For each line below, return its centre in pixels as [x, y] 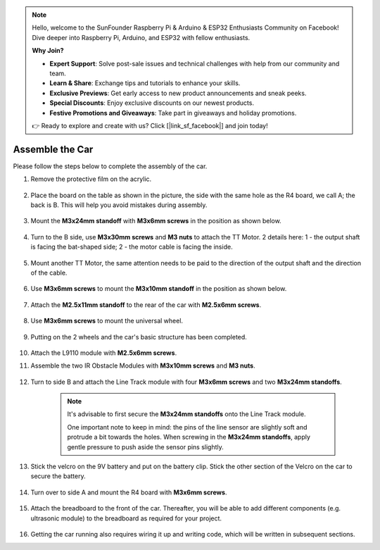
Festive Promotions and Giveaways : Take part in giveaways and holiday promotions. [173, 113]
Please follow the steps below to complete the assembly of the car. [110, 166]
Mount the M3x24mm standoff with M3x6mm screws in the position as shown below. [156, 221]
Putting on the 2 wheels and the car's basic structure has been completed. [139, 337]
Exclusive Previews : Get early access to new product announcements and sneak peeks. [178, 93]
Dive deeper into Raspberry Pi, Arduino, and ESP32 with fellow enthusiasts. [141, 37]
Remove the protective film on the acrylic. [91, 179]
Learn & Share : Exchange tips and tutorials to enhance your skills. [145, 83]
